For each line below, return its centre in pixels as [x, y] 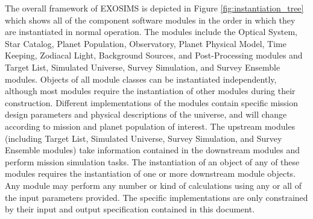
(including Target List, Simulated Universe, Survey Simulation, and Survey [144, 138]
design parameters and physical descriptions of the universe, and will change [146, 114]
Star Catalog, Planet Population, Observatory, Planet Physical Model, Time [146, 43]
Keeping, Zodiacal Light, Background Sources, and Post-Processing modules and [154, 55]
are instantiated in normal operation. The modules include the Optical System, [151, 32]
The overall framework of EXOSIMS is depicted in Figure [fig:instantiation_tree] [154, 8]
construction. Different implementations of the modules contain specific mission [152, 102]
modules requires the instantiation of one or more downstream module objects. [150, 173]
